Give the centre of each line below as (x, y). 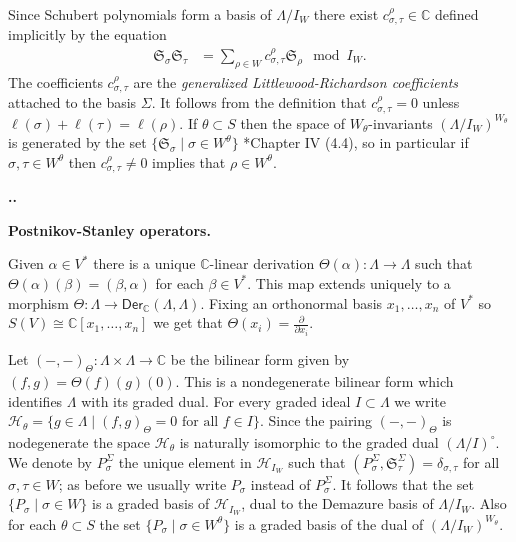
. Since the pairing (316, 420)
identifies (35, 400)
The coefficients (55, 81)
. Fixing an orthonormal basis (291, 302)
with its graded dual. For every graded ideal (216, 400)
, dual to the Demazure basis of (337, 503)
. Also (489, 503)
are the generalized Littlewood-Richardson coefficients (296, 81)
